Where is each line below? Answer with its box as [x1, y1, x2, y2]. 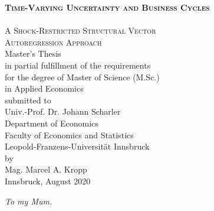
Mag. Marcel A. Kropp [5, 163, 87, 176]
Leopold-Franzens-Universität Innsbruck [5, 140, 150, 152]
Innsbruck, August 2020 [5, 174, 91, 187]
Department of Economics [5, 116, 98, 129]
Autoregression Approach [5, 35, 102, 48]
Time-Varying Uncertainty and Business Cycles [5, 1, 210, 13]
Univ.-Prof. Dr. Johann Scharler [5, 105, 121, 118]
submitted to [5, 93, 51, 106]
